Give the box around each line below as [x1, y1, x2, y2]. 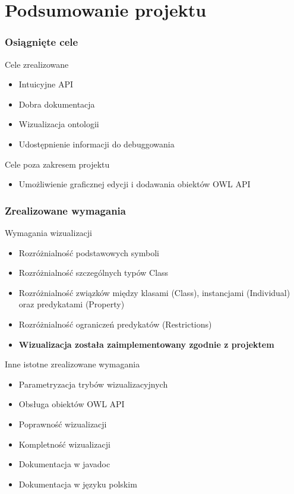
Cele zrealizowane [5, 58, 69, 70]
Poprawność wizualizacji [18, 417, 107, 430]
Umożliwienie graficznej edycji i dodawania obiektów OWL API [18, 178, 251, 190]
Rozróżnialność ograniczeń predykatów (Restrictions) [18, 317, 212, 330]
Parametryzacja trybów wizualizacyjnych [18, 377, 168, 390]
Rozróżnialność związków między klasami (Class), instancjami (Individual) [18, 286, 290, 298]
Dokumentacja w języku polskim [18, 477, 137, 490]
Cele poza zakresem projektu [5, 158, 110, 170]
